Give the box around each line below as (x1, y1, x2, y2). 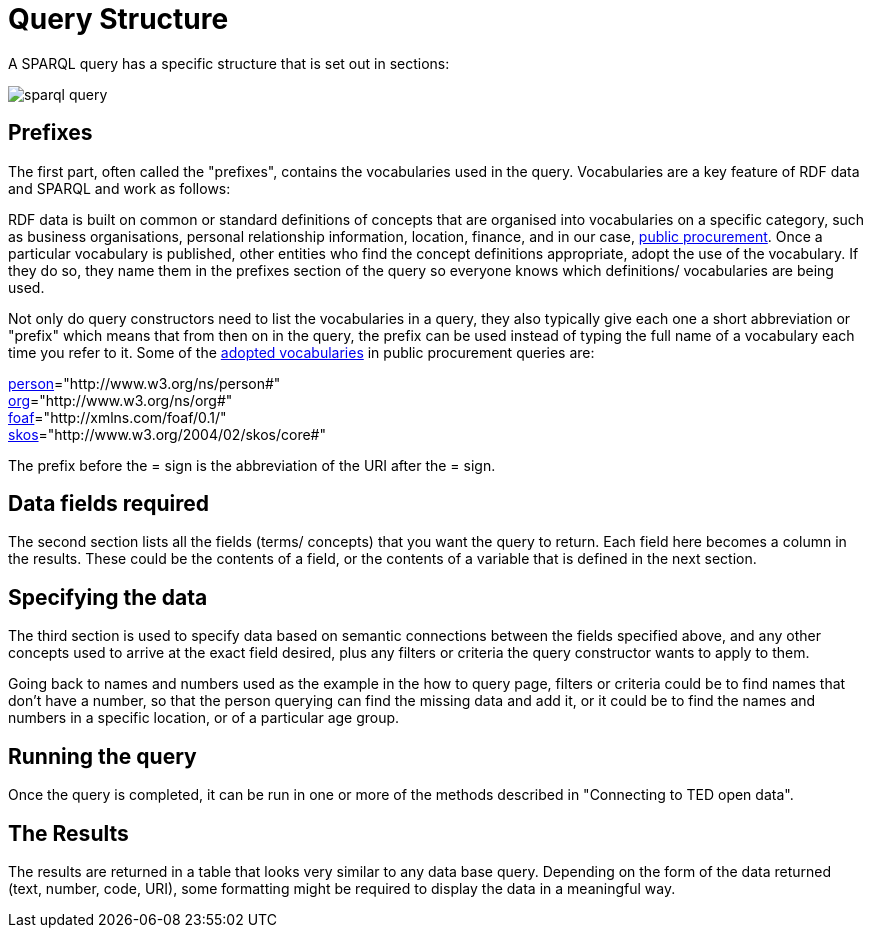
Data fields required (8, 491, 210, 517)
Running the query (8, 743, 197, 769)
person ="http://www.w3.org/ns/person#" (8, 374, 281, 392)
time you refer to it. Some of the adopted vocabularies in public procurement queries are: (8, 343, 595, 361)
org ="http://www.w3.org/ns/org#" (8, 391, 233, 409)
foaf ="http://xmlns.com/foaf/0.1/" (8, 408, 227, 426)
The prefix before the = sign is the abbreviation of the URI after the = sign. (8, 456, 496, 474)
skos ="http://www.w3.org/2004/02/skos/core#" (8, 425, 326, 443)
